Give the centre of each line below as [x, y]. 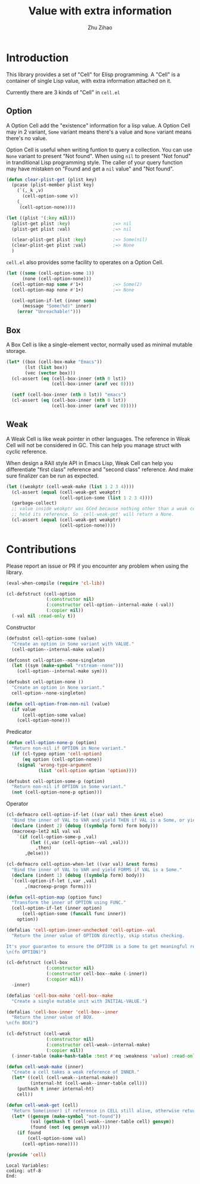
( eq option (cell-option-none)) [62, 759]
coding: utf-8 [24, 1171]
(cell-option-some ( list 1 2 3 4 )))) [106, 498]
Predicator [19, 732]
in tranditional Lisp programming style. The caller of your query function [94, 162]
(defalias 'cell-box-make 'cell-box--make [60, 996]
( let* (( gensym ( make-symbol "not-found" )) [66, 1116]
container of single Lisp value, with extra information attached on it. [89, 80]
